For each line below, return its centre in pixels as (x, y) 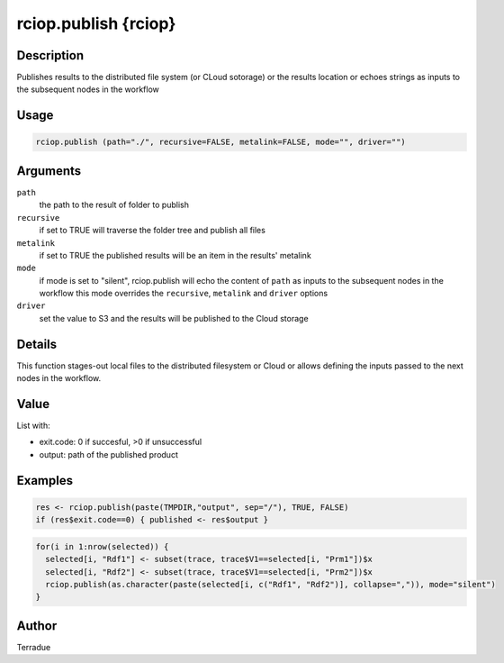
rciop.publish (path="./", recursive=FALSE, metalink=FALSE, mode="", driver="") (221, 142)
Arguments (49, 171)
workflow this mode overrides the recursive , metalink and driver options (184, 294)
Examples (45, 481)
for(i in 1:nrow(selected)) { (102, 546)
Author (37, 626)
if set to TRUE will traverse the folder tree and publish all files (152, 231)
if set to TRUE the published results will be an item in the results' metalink (175, 255)
